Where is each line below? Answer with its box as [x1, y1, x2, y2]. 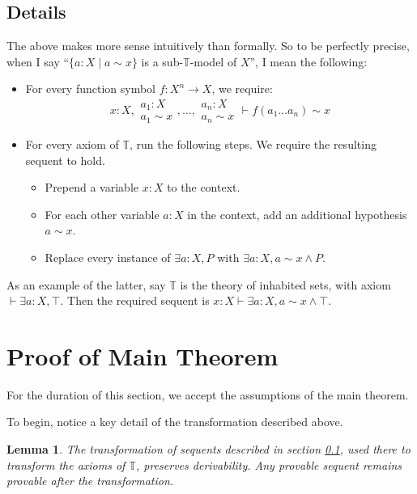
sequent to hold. [25, 151, 105, 168]
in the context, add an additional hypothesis [187, 205, 407, 222]
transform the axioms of [6, 456, 126, 473]
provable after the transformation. [6, 472, 174, 489]
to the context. [167, 179, 240, 196]
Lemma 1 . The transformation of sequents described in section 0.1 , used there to [6, 441, 411, 458]
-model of [189, 53, 237, 70]
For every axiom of [25, 135, 119, 152]
